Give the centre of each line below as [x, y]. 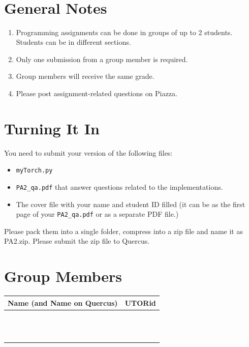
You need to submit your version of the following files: [88, 152]
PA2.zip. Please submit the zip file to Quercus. [77, 241]
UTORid [140, 302]
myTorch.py [34, 171]
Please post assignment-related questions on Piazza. [97, 93]
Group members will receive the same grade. [85, 76]
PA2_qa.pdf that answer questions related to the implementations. [119, 186]
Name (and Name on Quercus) [63, 302]
